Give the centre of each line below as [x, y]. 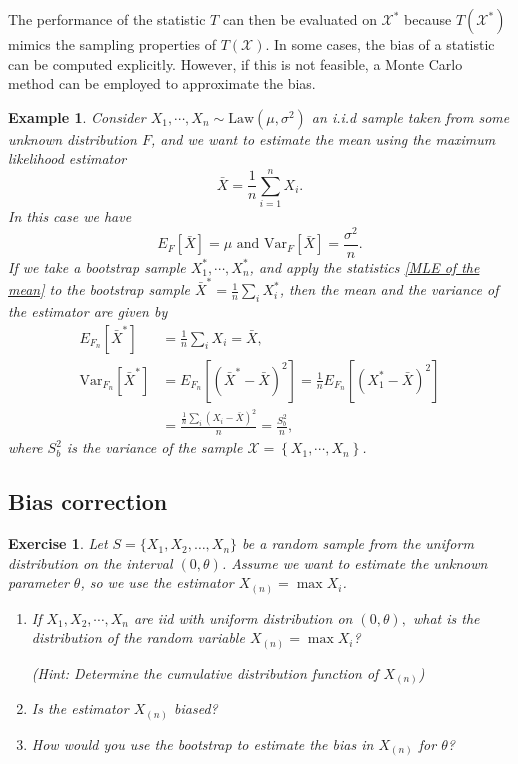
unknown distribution [72, 138]
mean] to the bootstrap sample [99, 289]
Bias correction [88, 501]
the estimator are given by [88, 310]
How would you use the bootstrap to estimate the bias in [202, 743]
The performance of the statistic [107, 19]
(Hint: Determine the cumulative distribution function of [205, 672]
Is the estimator [80, 708]
